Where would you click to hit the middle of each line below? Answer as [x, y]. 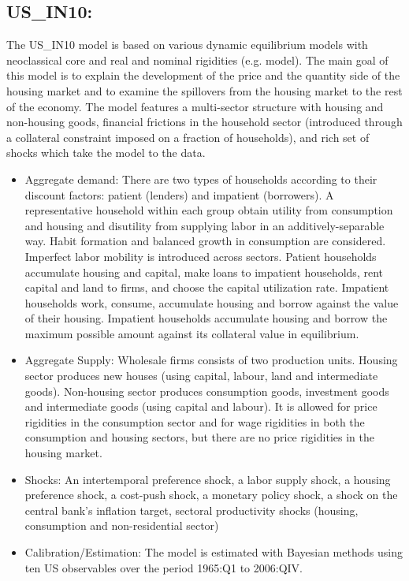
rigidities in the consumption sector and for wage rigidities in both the [195, 421]
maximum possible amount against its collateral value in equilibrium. [192, 333]
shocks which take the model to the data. [106, 153]
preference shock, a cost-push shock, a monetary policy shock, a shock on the [211, 495]
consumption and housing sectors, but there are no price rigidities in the [199, 437]
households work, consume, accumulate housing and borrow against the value [212, 302]
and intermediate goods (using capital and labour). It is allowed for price [201, 406]
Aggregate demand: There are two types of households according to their [201, 179]
